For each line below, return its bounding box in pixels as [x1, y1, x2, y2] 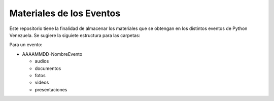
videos [35, 79, 49, 86]
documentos [35, 65, 61, 71]
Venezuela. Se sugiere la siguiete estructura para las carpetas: [9, 32, 141, 38]
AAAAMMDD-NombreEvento [22, 51, 83, 57]
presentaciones [35, 86, 67, 92]
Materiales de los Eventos [9, 8, 121, 19]
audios [35, 58, 49, 64]
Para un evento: [9, 42, 43, 48]
